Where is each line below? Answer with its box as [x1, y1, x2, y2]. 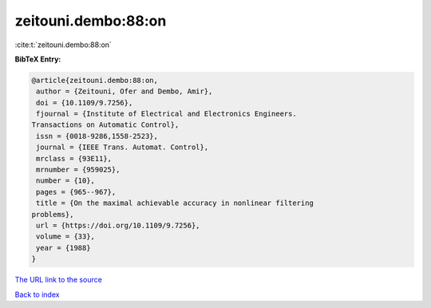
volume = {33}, [36, 232, 96, 241]
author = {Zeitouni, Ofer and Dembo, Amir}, [36, 87, 213, 96]
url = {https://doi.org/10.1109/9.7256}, [36, 221, 200, 230]
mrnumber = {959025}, [36, 165, 121, 175]
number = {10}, [36, 176, 96, 185]
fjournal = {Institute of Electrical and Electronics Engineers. [36, 109, 297, 119]
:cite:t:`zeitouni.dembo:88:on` [14, 40, 112, 49]
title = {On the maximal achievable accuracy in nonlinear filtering [36, 199, 314, 207]
